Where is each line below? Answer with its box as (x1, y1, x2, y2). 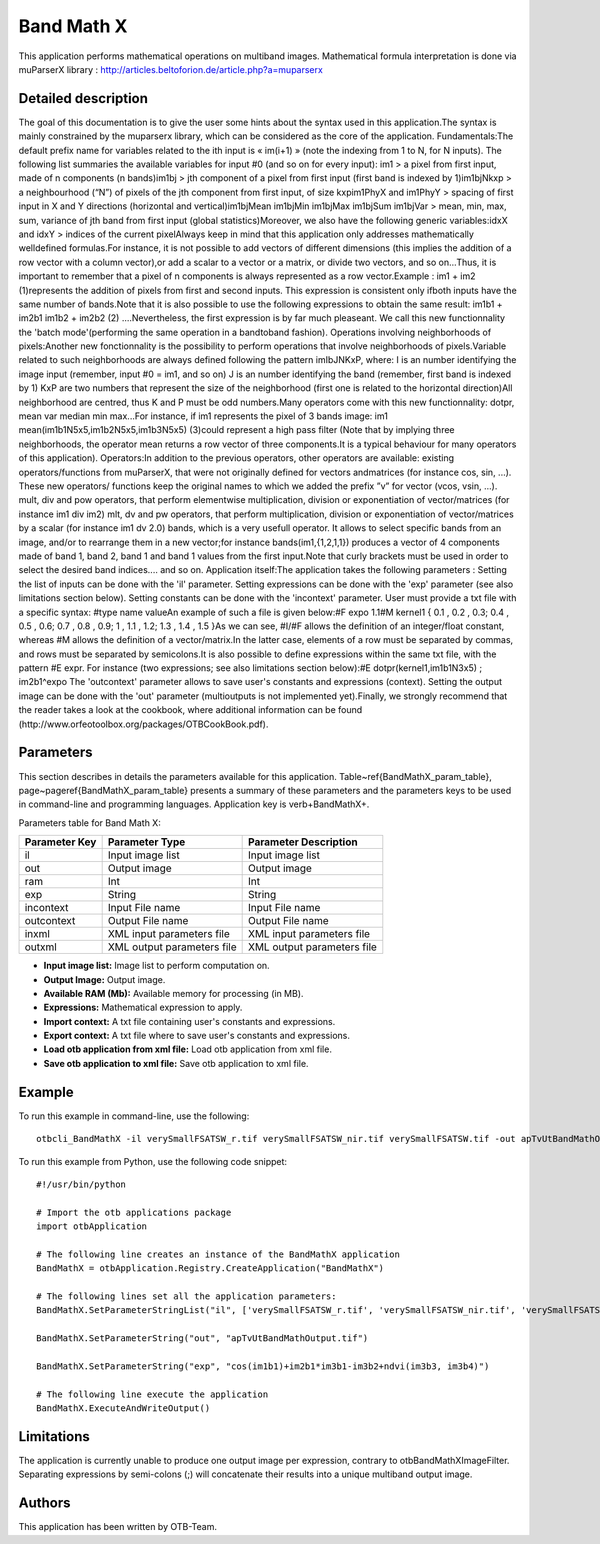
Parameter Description (248, 835, 359, 849)
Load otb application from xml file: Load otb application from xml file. (43, 1043, 332, 1055)
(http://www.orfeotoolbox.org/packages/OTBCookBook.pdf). (18, 718, 269, 730)
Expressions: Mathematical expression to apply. (43, 1001, 243, 1014)
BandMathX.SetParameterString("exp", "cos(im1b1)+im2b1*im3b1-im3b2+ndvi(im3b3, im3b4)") (36, 1361, 490, 1372)
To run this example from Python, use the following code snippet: (18, 1155, 288, 1167)
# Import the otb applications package (36, 1206, 232, 1218)
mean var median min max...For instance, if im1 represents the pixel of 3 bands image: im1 (18, 410, 389, 422)
